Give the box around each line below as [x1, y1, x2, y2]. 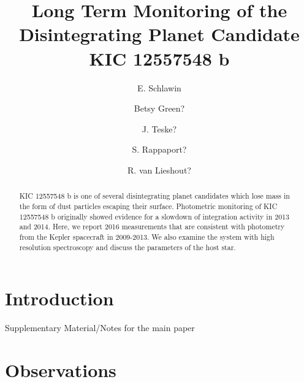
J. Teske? [142, 122, 177, 135]
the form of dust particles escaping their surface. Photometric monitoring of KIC [19, 201, 278, 211]
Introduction [5, 286, 114, 311]
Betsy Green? [134, 102, 185, 115]
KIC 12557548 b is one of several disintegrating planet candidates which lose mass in [19, 191, 290, 201]
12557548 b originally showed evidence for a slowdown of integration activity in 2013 [19, 211, 289, 221]
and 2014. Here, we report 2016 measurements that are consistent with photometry [19, 221, 285, 232]
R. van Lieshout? [127, 163, 191, 176]
